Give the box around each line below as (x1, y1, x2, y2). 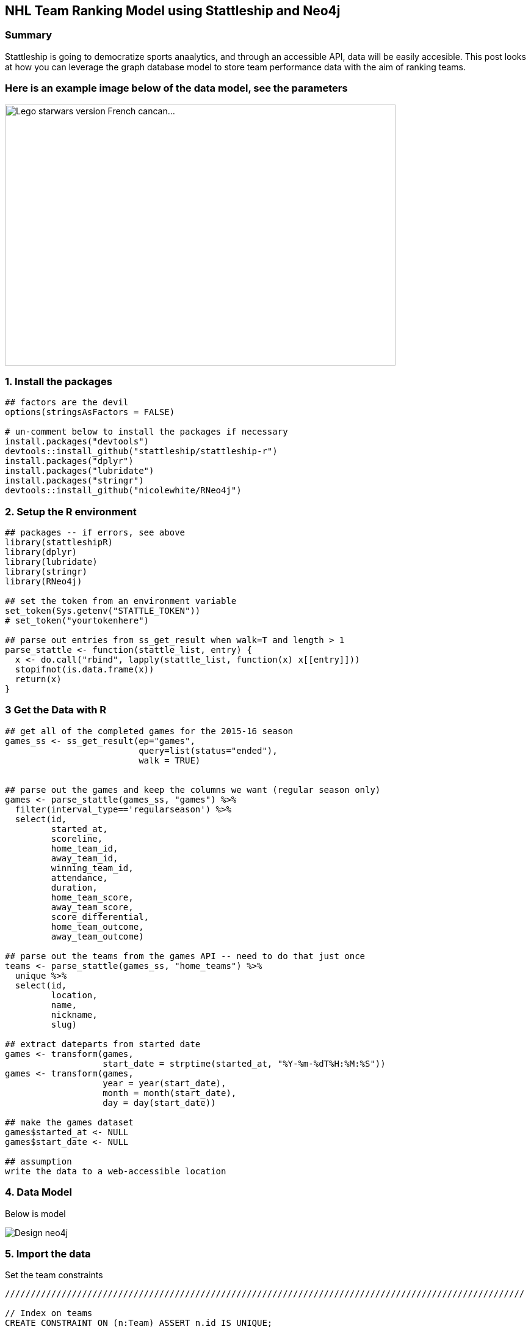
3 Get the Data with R (5, 704, 107, 716)
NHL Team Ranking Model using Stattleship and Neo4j (5, 3, 341, 18)
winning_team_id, (51, 863, 134, 873)
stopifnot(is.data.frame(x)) (15, 664, 154, 675)
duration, (51, 882, 98, 892)
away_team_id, (51, 853, 118, 863)
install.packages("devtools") (5, 436, 150, 447)
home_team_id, (51, 843, 118, 853)
